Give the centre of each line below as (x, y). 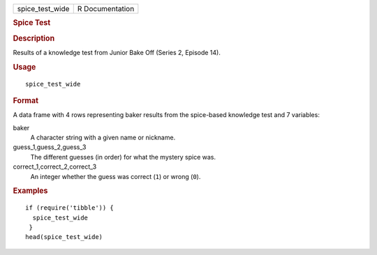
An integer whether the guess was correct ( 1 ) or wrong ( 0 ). (116, 176)
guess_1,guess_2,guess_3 (50, 147)
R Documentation (106, 9)
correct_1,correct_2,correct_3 (55, 167)
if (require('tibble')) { (70, 208)
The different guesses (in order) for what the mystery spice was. (123, 157)
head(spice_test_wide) (64, 237)
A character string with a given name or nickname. (103, 138)
